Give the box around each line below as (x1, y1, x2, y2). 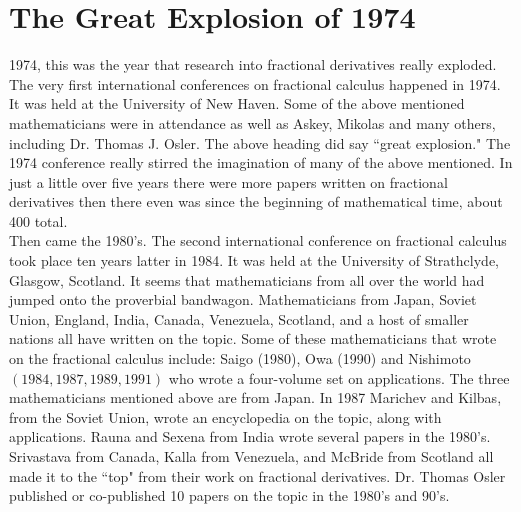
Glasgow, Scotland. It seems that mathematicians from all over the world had (9, 269, 485, 290)
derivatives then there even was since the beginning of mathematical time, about (9, 191, 503, 212)
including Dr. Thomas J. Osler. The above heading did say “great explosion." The (9, 132, 511, 153)
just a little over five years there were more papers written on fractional (9, 171, 448, 192)
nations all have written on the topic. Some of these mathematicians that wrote (9, 328, 497, 349)
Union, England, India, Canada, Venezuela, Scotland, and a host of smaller (9, 308, 469, 329)
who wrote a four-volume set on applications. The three (168, 367, 510, 388)
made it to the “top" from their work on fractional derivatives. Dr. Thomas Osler (9, 465, 506, 486)
